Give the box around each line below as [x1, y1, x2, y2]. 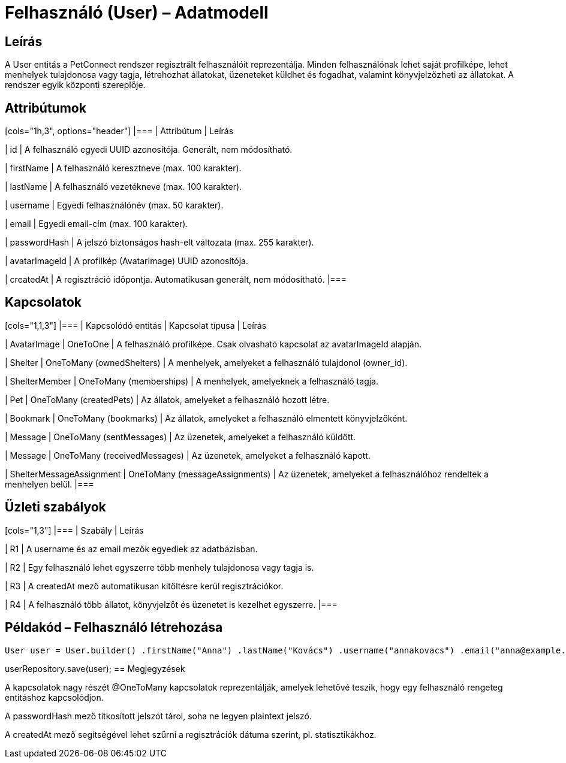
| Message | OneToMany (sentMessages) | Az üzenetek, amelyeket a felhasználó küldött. [5, 431, 356, 442]
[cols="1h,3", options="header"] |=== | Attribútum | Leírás [5, 126, 234, 137]
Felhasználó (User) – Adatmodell [5, 2, 269, 23]
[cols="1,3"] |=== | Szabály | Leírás [5, 525, 144, 535]
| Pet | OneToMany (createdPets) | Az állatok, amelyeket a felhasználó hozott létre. [5, 394, 330, 405]
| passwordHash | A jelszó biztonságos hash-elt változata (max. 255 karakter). [5, 237, 314, 248]
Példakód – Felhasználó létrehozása [5, 620, 223, 635]
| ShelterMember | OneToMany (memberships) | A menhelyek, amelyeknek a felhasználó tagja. [5, 376, 378, 386]
